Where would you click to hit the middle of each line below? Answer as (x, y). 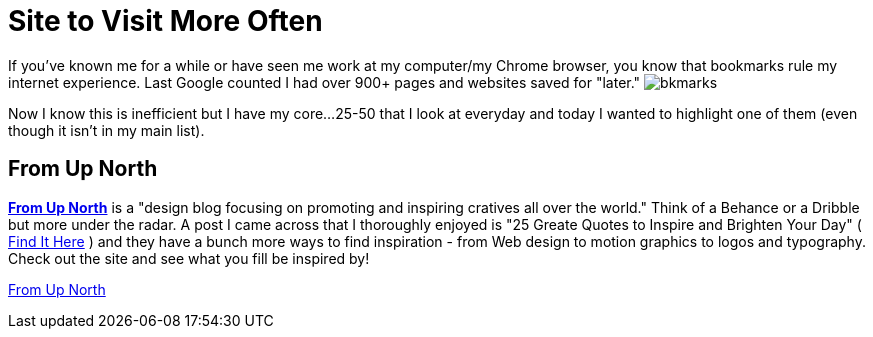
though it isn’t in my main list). (106, 130)
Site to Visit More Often (165, 21)
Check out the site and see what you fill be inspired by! (189, 258)
